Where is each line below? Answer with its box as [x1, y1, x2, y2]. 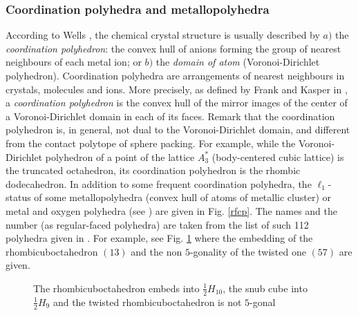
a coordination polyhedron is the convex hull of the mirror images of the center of [6, 95, 348, 110]
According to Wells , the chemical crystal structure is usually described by [6, 28, 320, 42]
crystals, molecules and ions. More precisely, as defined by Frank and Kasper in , [6, 82, 348, 96]
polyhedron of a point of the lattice [45, 149, 195, 164]
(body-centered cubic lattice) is [211, 149, 344, 164]
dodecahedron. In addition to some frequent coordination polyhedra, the [6, 176, 312, 191]
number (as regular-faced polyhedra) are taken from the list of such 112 [6, 217, 309, 231]
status [6, 190, 31, 204]
